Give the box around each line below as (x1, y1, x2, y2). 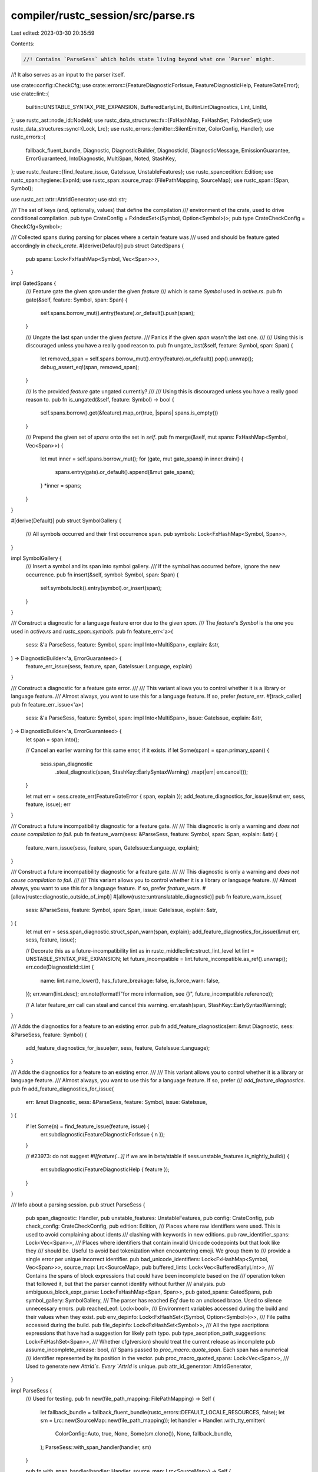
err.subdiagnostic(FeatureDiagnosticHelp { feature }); (40, 1166, 170, 1173)
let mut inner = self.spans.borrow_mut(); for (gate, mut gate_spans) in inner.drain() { (40, 455, 244, 462)
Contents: (11, 40, 35, 47)
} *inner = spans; (40, 482, 82, 489)
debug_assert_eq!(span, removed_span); (40, 363, 140, 370)
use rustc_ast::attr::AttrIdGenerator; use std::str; (11, 195, 127, 203)
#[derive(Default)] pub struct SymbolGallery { (11, 517, 122, 524)
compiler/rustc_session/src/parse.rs (11, 9, 196, 22)
